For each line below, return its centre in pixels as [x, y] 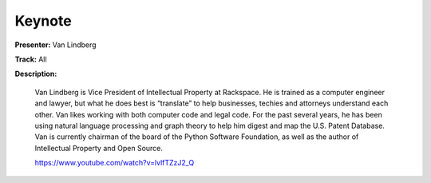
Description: [36, 74]
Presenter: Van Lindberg [55, 45]
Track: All [31, 59]
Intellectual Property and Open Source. [99, 148]
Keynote [43, 21]
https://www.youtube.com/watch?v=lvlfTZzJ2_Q [115, 163]
